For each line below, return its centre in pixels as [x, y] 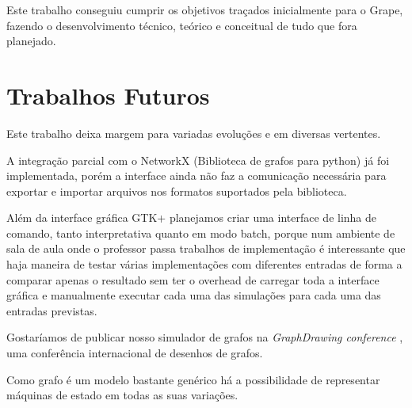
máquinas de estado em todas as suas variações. [122, 395]
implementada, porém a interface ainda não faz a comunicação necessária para [196, 175]
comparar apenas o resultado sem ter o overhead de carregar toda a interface [193, 279]
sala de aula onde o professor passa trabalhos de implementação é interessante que [206, 248]
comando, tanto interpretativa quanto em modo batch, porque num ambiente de [201, 233]
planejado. [31, 41]
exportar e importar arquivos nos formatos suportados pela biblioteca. [177, 191]
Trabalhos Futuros [108, 95]
